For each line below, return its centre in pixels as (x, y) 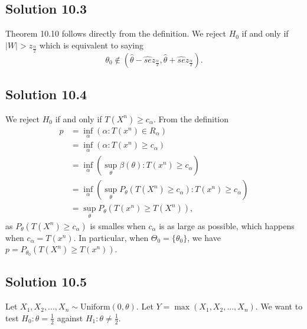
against (70, 317)
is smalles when (118, 225)
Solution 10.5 (46, 281)
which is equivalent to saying (92, 45)
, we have (204, 237)
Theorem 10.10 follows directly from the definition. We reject (116, 33)
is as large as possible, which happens (227, 225)
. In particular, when (111, 237)
